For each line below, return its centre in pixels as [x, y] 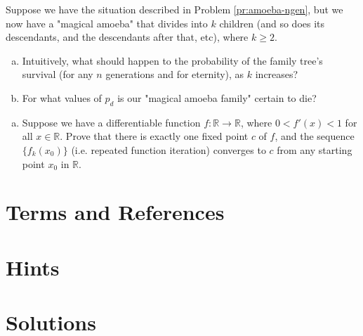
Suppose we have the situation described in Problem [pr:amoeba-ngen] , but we [174, 9]
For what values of [62, 97]
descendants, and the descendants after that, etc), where [127, 37]
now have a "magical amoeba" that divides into [107, 23]
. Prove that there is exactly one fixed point [154, 136]
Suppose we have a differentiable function [111, 122]
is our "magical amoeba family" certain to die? [217, 97]
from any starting [315, 149]
